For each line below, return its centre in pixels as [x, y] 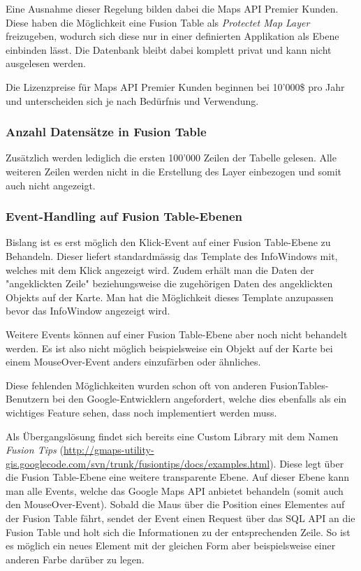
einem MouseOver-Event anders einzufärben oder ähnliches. [133, 362]
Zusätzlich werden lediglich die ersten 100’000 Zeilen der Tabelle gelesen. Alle [171, 158]
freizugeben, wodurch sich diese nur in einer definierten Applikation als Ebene [172, 36]
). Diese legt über [307, 463]
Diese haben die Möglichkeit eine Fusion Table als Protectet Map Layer [158, 22]
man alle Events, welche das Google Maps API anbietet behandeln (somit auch [175, 490]
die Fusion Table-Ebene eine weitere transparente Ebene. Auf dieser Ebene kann [177, 477]
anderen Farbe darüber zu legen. [75, 559]
